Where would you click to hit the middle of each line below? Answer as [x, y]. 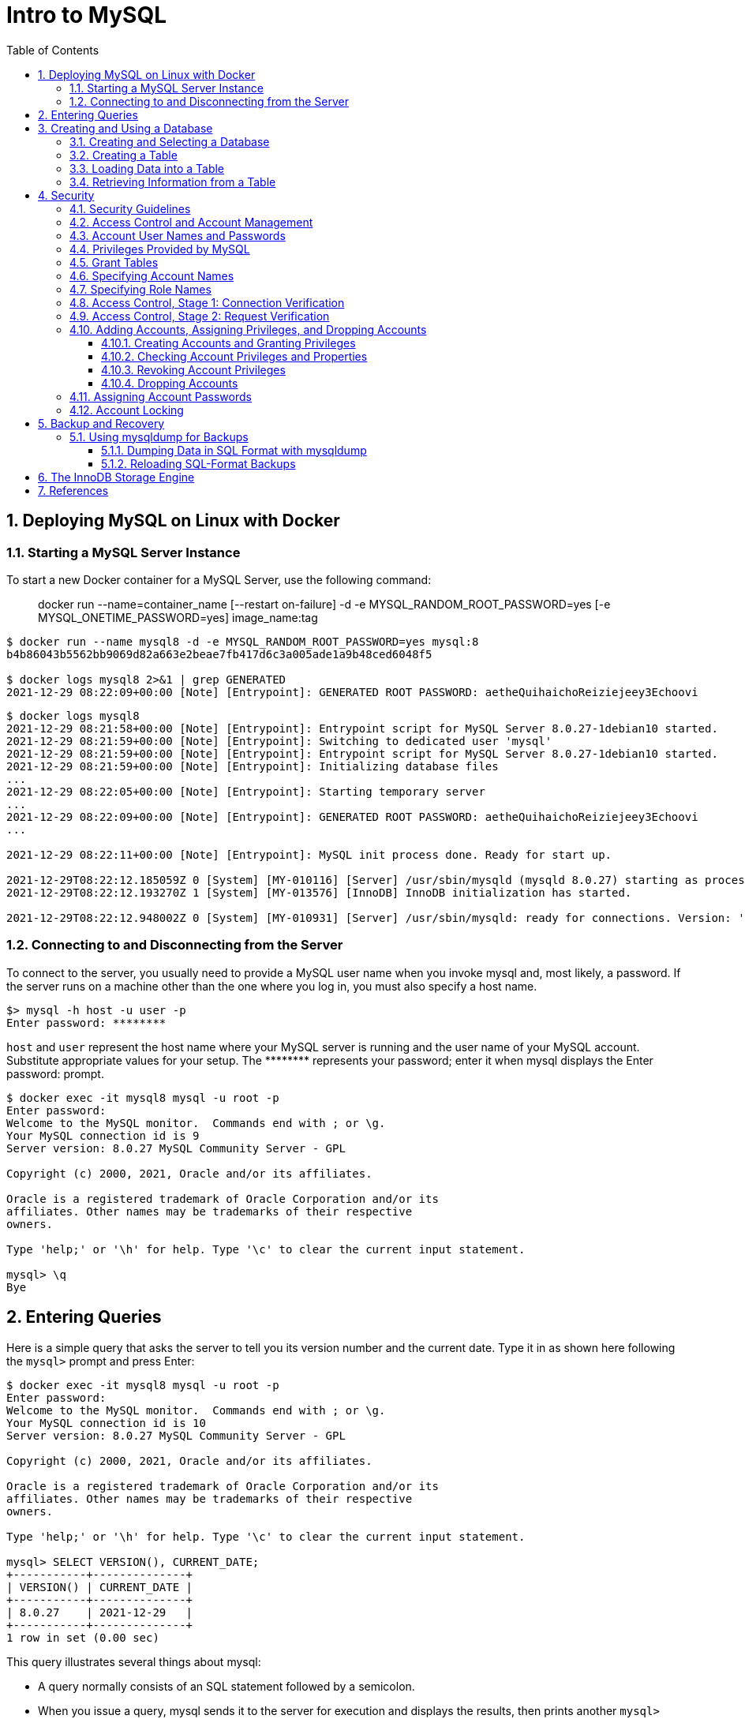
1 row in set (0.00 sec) [83, 1637]
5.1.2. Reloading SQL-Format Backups [198, 463]
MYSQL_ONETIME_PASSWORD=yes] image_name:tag [178, 617]
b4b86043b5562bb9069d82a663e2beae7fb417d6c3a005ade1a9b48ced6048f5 [219, 654]
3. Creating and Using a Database [125, 128]
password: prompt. [55, 1073]
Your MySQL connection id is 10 [106, 1423]
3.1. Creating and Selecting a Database [170, 141]
